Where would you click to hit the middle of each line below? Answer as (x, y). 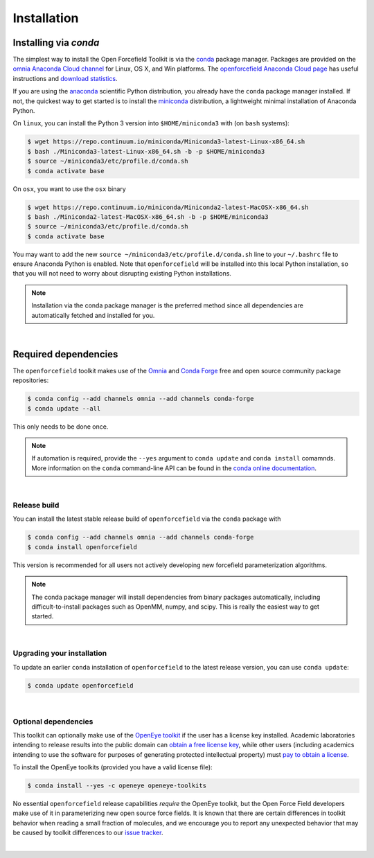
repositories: (31, 380)
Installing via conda (56, 43)
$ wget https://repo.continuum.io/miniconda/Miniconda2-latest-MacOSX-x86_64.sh (168, 207)
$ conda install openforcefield (82, 547)
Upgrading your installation (60, 653)
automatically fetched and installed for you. (93, 315)
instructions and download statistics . (65, 78)
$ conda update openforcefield (81, 685)
